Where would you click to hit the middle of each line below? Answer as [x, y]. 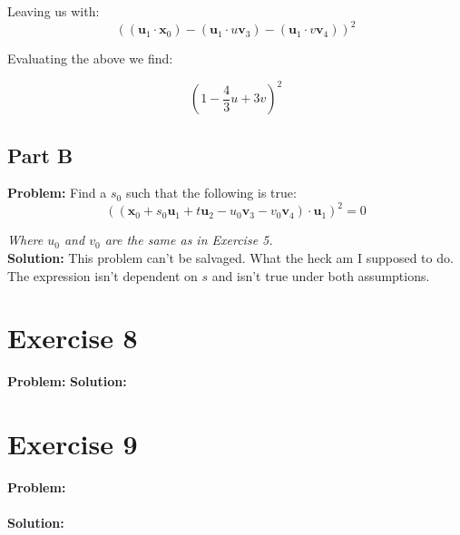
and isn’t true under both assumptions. [321, 275]
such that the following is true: [211, 193]
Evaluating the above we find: [90, 58]
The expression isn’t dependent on [103, 275]
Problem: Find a [57, 193]
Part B [40, 155]
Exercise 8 [73, 338]
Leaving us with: [54, 11]
